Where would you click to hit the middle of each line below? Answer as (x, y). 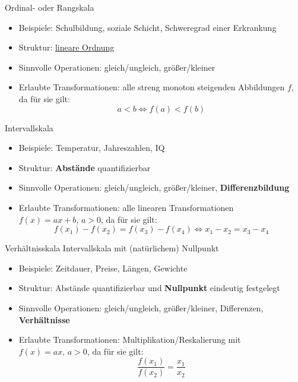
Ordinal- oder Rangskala (50, 7)
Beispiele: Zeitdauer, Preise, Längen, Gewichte (103, 268)
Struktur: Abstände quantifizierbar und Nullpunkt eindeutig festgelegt (149, 288)
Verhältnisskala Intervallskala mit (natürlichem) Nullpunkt (112, 248)
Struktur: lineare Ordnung (66, 47)
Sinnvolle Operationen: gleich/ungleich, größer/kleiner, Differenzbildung (154, 187)
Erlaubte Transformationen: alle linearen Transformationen (126, 207)
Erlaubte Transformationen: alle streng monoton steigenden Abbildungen (152, 87)
